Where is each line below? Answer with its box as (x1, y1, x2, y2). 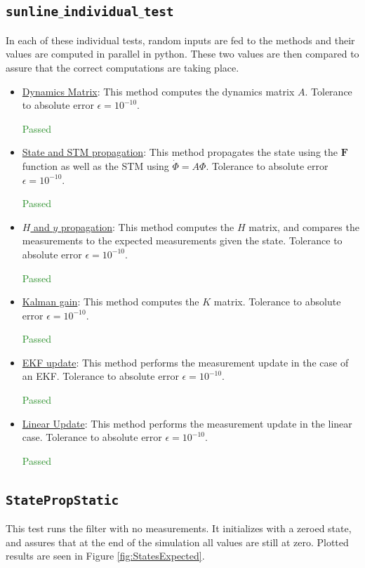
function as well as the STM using (22, 158, 169, 173)
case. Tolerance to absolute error (22, 430, 162, 444)
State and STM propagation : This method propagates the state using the (22, 145, 338, 159)
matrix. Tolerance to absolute (213, 294, 341, 309)
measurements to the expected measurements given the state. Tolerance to (22, 233, 343, 248)
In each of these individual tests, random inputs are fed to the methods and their (6, 32, 355, 47)
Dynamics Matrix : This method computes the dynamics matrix (22, 84, 295, 98)
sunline (6, 4, 59, 20)
